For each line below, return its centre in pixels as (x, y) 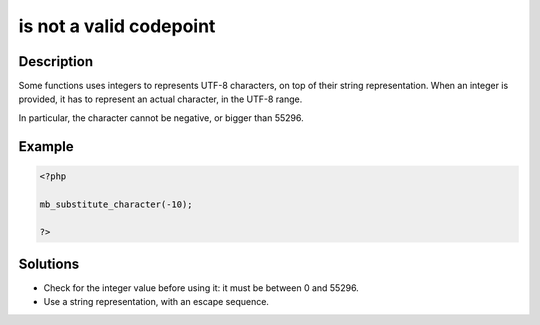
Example (46, 146)
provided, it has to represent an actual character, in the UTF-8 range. (160, 99)
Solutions (49, 263)
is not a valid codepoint (117, 26)
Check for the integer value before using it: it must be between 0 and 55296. (201, 287)
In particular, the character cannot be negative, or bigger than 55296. (161, 117)
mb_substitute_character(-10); (116, 204)
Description (56, 61)
